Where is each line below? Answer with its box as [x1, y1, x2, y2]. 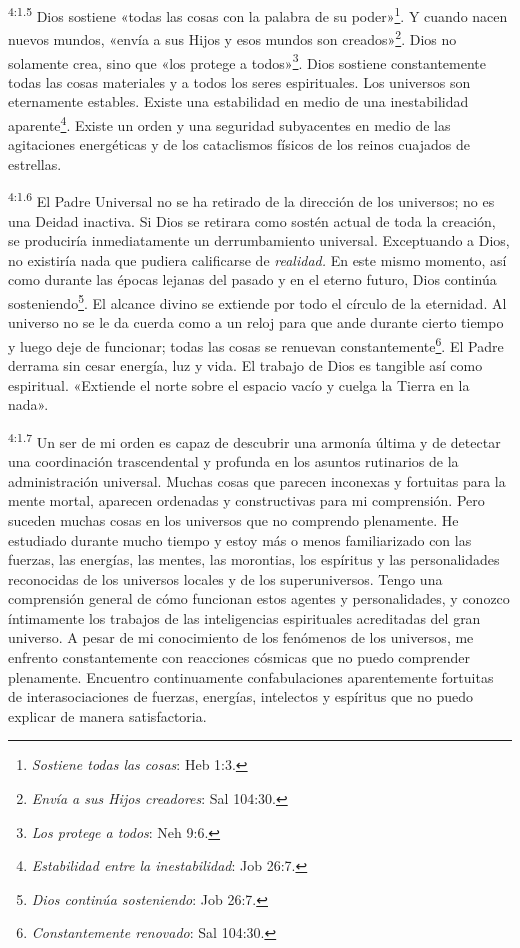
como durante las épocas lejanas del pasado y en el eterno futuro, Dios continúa [8, 269, 497, 290]
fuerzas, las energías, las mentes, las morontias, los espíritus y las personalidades [8, 549, 500, 570]
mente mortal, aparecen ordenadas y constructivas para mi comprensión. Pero [8, 490, 485, 511]
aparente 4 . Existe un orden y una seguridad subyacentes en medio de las [8, 111, 451, 135]
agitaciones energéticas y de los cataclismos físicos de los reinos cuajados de [8, 134, 470, 155]
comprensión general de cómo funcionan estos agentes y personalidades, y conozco [8, 588, 510, 609]
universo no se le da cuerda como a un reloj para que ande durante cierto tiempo [8, 312, 504, 333]
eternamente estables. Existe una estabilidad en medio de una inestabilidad [8, 91, 469, 112]
